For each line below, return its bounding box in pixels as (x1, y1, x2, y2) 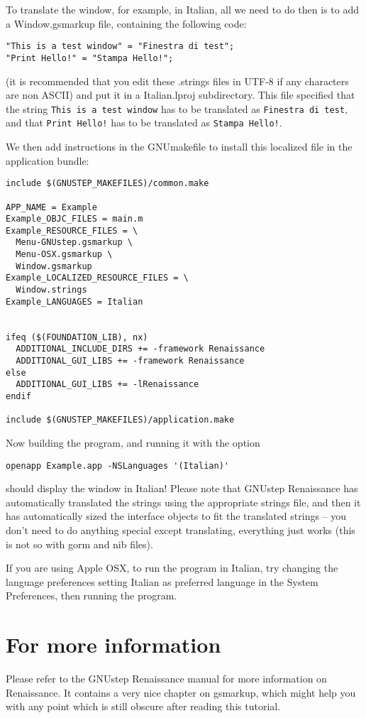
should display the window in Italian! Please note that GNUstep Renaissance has (6, 481, 358, 496)
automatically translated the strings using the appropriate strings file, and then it (6, 494, 361, 509)
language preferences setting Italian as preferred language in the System (6, 574, 318, 589)
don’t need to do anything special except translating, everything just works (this (6, 523, 355, 537)
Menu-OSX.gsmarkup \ (16, 249, 113, 260)
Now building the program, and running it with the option (6, 435, 260, 450)
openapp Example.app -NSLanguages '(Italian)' (6, 460, 229, 471)
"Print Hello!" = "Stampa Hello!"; (6, 53, 174, 63)
